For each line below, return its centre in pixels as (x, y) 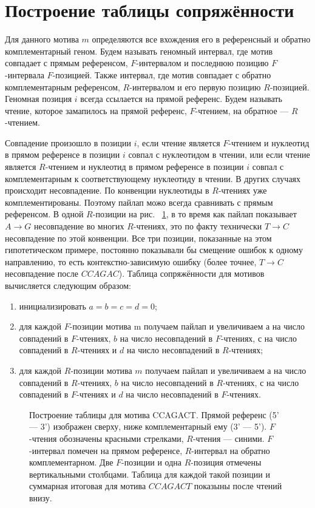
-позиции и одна (151, 462)
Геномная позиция (39, 99)
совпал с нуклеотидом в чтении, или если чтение (219, 154)
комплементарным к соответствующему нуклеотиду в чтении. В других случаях (153, 178)
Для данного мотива (42, 39)
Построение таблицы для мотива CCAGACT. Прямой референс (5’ (154, 414)
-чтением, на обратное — (242, 110)
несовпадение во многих (79, 226)
